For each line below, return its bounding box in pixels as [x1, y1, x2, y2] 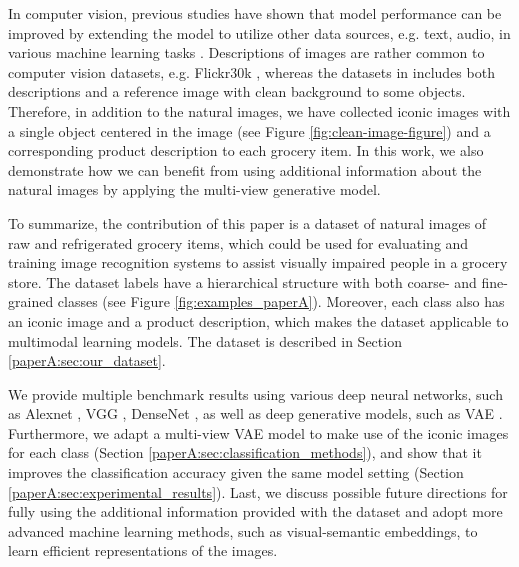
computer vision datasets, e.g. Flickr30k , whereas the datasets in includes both [8, 61, 495, 82]
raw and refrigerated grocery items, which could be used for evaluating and [8, 232, 469, 253]
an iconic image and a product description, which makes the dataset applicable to [8, 310, 509, 331]
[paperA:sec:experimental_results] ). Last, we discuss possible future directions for [8, 481, 508, 502]
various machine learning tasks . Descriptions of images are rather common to [8, 42, 485, 63]
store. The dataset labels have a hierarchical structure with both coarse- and [8, 271, 477, 292]
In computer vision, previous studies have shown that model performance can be [8, 3, 502, 23]
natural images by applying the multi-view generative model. [8, 179, 381, 200]
